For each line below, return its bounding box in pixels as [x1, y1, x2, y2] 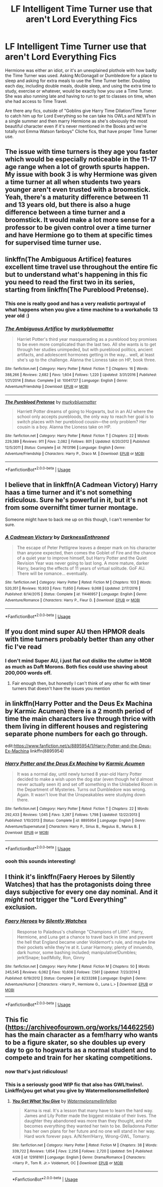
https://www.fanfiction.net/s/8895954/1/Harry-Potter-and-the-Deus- [14, 743, 152, 749]
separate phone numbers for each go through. [5, 730, 148, 738]
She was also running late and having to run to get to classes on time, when [5, 93, 156, 99]
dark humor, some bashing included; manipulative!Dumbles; [16, 949, 137, 955]
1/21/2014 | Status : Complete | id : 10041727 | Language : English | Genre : [5, 378, 128, 383]
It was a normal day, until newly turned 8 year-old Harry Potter [16, 771, 142, 777]
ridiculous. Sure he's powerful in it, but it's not [5, 496, 148, 504]
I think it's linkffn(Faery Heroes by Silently [5, 873, 135, 881]
